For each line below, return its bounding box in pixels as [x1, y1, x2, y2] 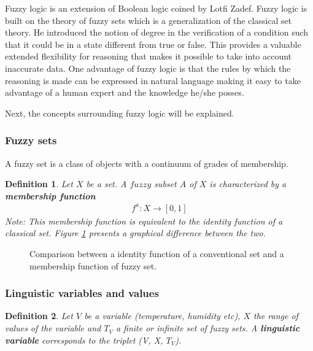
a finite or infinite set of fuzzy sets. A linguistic [115, 322, 300, 334]
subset [154, 177, 177, 190]
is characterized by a [209, 177, 287, 190]
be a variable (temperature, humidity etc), [84, 309, 241, 322]
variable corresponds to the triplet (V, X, [5, 333, 163, 346]
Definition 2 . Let [5, 309, 73, 322]
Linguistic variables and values [5, 285, 159, 301]
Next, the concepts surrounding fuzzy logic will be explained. [5, 106, 234, 119]
